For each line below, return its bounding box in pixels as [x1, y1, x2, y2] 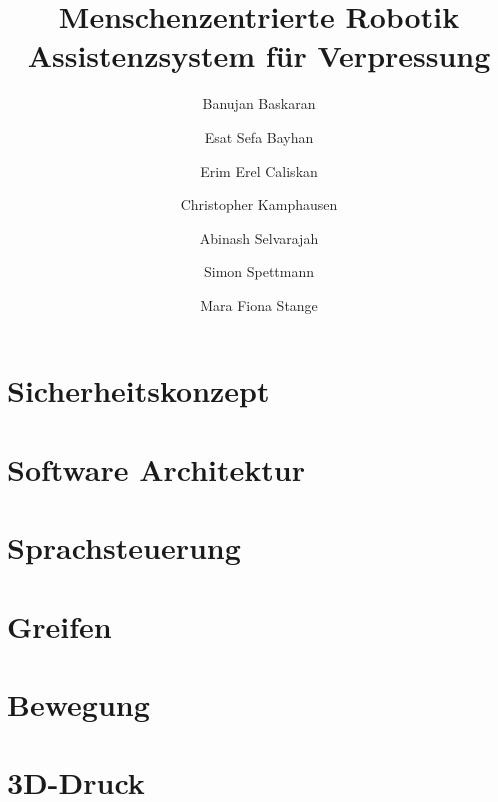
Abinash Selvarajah [199, 227, 319, 248]
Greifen [7, 605, 112, 646]
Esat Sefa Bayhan [204, 126, 314, 147]
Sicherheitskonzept [7, 370, 270, 411]
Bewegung [7, 683, 150, 724]
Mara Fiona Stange [200, 294, 318, 315]
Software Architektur [7, 448, 306, 489]
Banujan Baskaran [202, 93, 316, 114]
